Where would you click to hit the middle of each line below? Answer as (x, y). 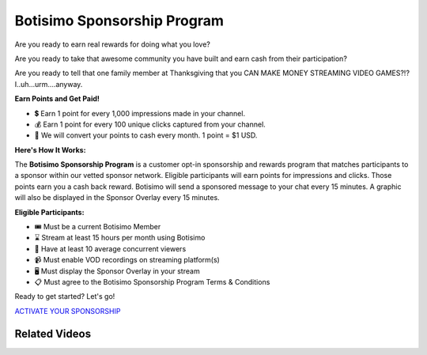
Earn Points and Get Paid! (57, 99)
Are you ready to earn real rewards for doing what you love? (113, 44)
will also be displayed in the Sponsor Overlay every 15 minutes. (117, 198)
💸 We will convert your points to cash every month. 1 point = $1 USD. (146, 135)
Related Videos (53, 333)
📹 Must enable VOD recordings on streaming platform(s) (127, 260)
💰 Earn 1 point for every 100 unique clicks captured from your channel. (150, 124)
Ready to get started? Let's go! (65, 296)
